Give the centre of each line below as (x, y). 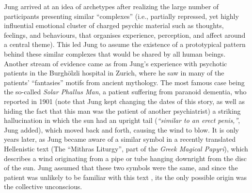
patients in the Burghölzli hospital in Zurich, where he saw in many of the (114, 73)
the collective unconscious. (43, 186)
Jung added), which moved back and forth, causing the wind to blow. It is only (121, 129)
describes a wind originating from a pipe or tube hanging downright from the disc (126, 158)
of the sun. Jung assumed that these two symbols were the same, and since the (121, 168)
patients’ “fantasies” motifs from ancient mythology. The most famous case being (124, 82)
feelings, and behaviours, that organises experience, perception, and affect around (125, 35)
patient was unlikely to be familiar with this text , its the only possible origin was (126, 177)
